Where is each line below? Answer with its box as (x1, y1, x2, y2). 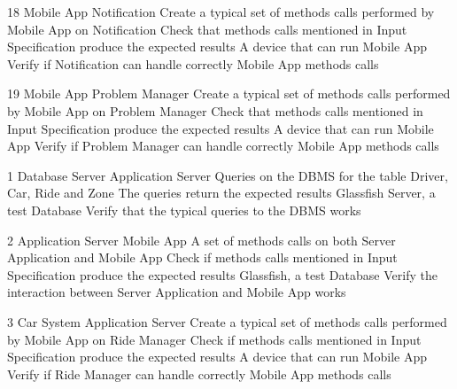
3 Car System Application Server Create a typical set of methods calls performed (7, 312, 447, 331)
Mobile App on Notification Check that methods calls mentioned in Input (7, 19, 407, 38)
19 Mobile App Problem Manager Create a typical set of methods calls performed (7, 84, 451, 103)
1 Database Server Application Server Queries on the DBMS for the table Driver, (7, 166, 448, 184)
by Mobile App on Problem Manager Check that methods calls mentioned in (7, 101, 423, 120)
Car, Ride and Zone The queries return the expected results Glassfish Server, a (7, 183, 436, 202)
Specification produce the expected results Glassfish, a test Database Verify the (7, 265, 438, 284)
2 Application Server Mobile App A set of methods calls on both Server (7, 230, 396, 249)
